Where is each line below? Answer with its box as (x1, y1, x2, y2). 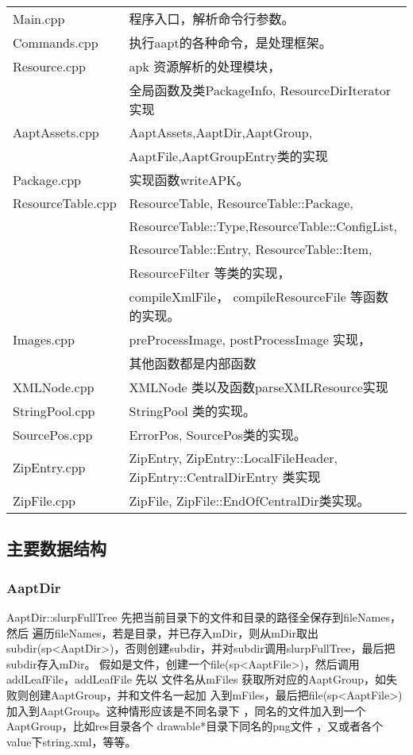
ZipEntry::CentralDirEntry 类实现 (129, 468, 321, 486)
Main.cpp (13, 9, 65, 28)
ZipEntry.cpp (13, 458, 86, 476)
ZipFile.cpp (13, 491, 75, 510)
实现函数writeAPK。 (129, 171, 249, 189)
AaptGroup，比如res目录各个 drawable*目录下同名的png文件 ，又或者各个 (6, 718, 384, 734)
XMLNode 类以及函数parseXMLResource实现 (129, 378, 388, 396)
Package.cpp (13, 170, 82, 189)
